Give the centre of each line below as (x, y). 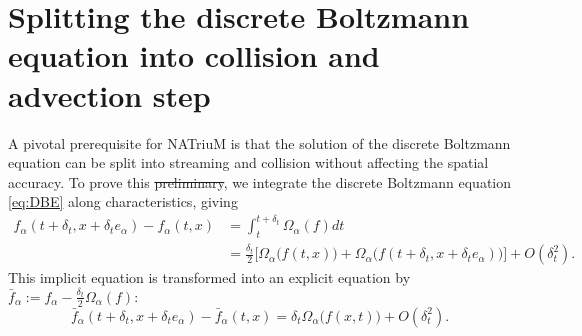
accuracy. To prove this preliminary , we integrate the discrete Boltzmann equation (260, 181)
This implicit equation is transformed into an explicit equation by (209, 277)
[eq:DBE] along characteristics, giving (123, 201)
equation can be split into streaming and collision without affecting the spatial (248, 162)
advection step (109, 94)
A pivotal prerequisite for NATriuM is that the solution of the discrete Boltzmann (259, 142)
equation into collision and (194, 55)
